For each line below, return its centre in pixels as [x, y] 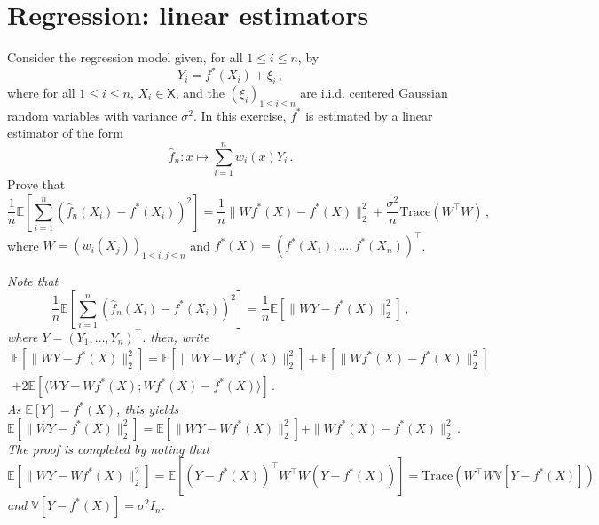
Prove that [36, 184]
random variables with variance [92, 115]
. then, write [176, 336]
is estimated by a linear [369, 115]
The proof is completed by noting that [109, 448]
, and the [200, 93]
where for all [41, 93]
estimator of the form [65, 133]
